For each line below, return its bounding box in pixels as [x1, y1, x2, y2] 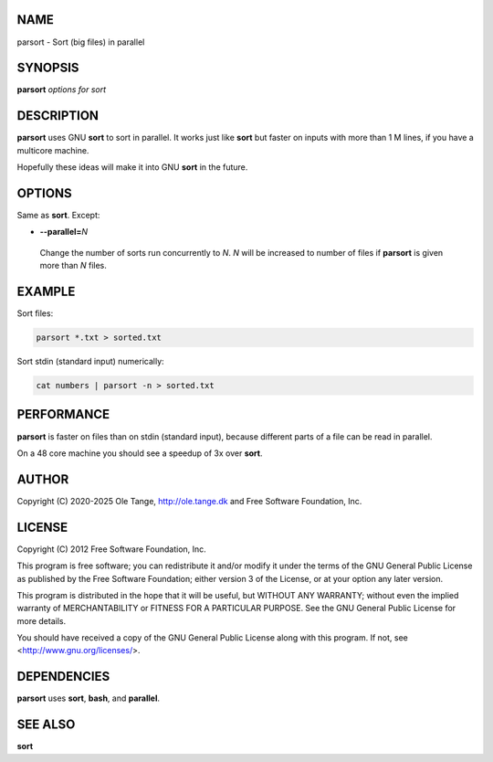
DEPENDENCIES [16, 669, 110, 684]
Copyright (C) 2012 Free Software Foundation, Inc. [16, 544, 207, 555]
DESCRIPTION [16, 108, 100, 123]
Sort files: [16, 308, 54, 319]
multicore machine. [16, 144, 89, 155]
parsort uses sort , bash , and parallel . [16, 693, 160, 704]
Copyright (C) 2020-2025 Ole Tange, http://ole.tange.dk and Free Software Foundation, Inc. [16, 495, 362, 506]
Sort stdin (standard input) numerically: [16, 356, 164, 367]
